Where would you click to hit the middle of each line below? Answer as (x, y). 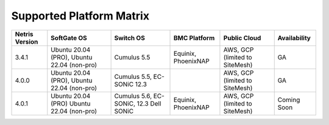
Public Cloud (242, 38)
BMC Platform (194, 38)
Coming (289, 100)
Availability (294, 38)
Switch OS (130, 38)
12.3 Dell (149, 103)
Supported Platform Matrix (80, 16)
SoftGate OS (69, 38)
